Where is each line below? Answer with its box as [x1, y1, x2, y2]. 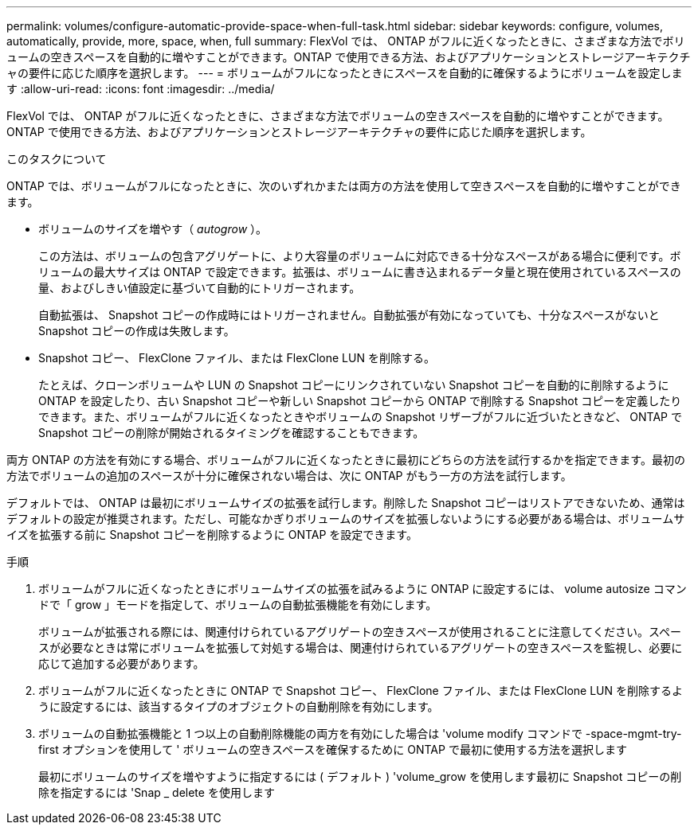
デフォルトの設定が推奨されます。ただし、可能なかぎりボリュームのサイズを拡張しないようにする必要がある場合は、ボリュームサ [6, 512, 685, 525]
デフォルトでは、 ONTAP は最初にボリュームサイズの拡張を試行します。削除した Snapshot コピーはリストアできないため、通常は [6, 496, 685, 509]
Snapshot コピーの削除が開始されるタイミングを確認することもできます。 [38, 426, 425, 439]
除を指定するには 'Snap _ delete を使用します [38, 786, 275, 799]
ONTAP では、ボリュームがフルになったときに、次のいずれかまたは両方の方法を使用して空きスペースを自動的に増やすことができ [6, 179, 681, 193]
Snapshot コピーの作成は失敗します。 [38, 324, 235, 337]
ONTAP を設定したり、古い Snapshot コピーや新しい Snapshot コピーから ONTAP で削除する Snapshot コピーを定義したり [38, 394, 682, 408]
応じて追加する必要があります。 [38, 657, 205, 670]
